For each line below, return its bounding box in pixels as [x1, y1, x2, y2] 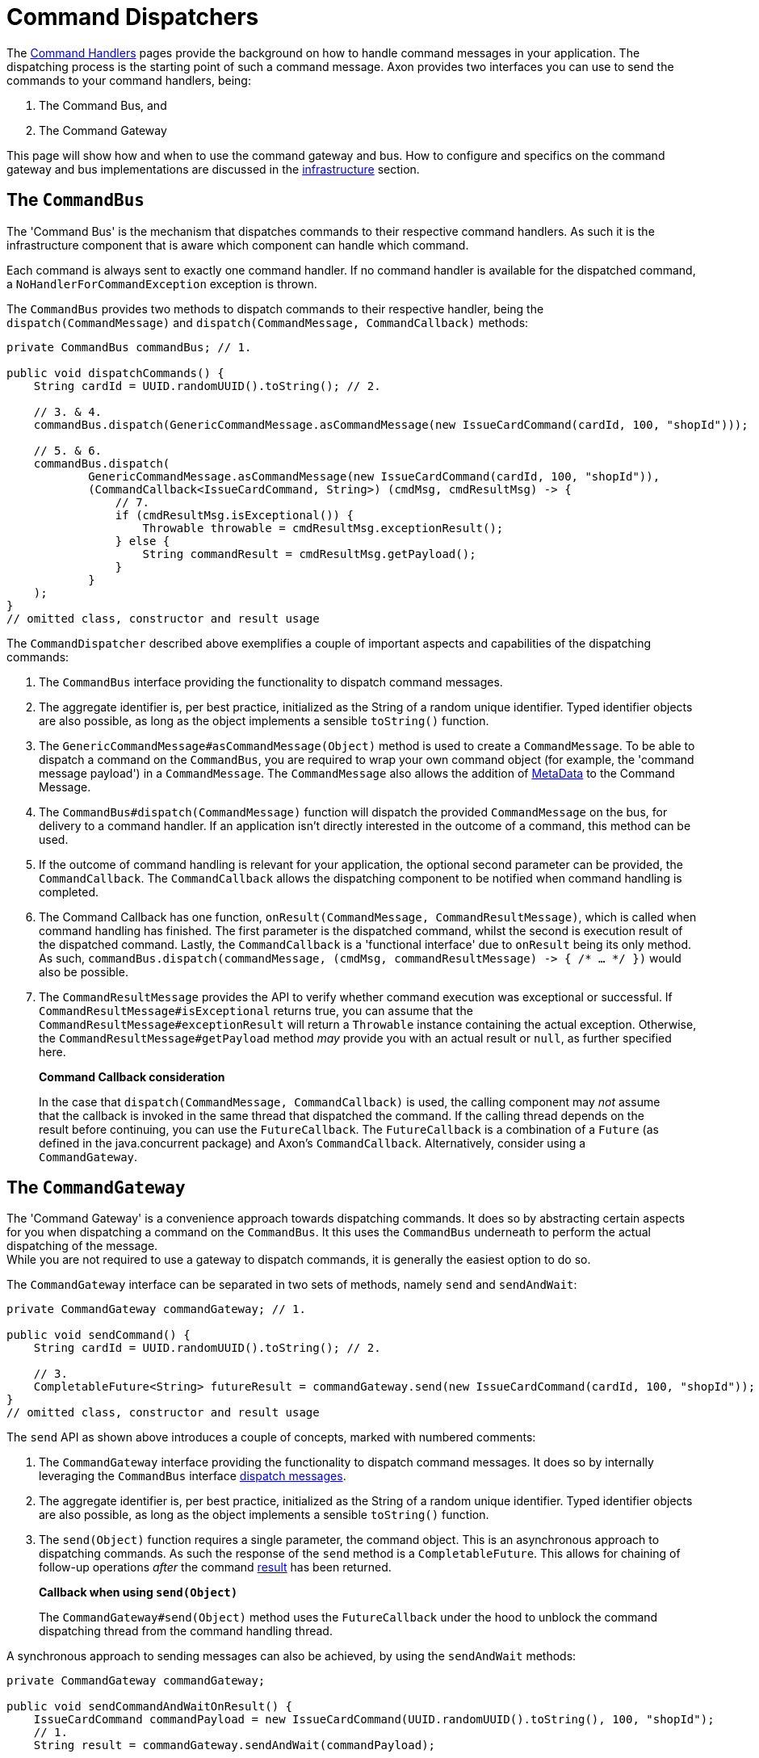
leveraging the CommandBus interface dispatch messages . [39, 1469, 346, 1483]
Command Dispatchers [6, 3, 259, 31]
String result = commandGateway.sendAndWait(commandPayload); [33, 1739, 436, 1752]
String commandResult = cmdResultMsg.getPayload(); [142, 547, 476, 560]
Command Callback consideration [39, 1069, 225, 1084]
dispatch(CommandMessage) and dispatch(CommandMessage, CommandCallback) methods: [6, 315, 529, 329]
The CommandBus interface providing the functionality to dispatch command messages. [39, 674, 503, 689]
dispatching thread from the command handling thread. [39, 1624, 333, 1638]
